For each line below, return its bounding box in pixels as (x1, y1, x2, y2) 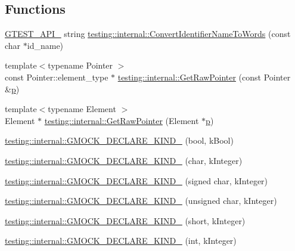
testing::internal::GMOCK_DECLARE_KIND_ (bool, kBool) (5, 134, 234, 147)
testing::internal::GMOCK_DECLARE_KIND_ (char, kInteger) (5, 154, 243, 166)
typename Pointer (48, 59, 113, 72)
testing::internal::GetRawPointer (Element (44, 114, 199, 126)
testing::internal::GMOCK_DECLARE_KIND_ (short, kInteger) (5, 214, 246, 227)
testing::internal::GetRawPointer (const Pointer (117, 70, 291, 83)
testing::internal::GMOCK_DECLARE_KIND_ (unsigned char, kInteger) (5, 194, 277, 207)
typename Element (48, 103, 116, 115)
